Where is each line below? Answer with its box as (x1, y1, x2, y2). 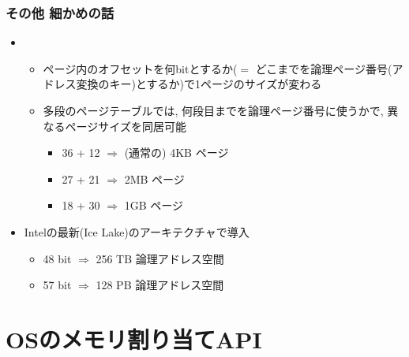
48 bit (43, 250, 72, 266)
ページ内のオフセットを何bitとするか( (43, 60, 238, 76)
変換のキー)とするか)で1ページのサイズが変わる (76, 76, 322, 92)
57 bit (43, 277, 72, 293)
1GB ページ (124, 197, 183, 214)
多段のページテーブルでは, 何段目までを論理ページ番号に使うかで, (43, 102, 384, 118)
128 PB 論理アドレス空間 (96, 277, 224, 293)
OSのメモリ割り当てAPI (6, 322, 262, 355)
